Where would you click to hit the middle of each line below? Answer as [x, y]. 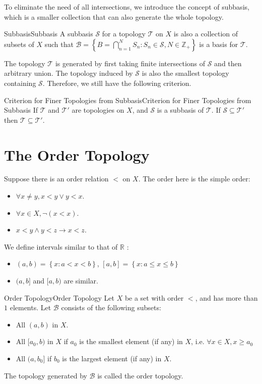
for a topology [124, 34]
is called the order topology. [140, 375]
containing [20, 83]
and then [228, 63]
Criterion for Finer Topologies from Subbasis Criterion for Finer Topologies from [128, 100]
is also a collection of [206, 34]
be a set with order [154, 297]
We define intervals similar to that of [61, 246]
